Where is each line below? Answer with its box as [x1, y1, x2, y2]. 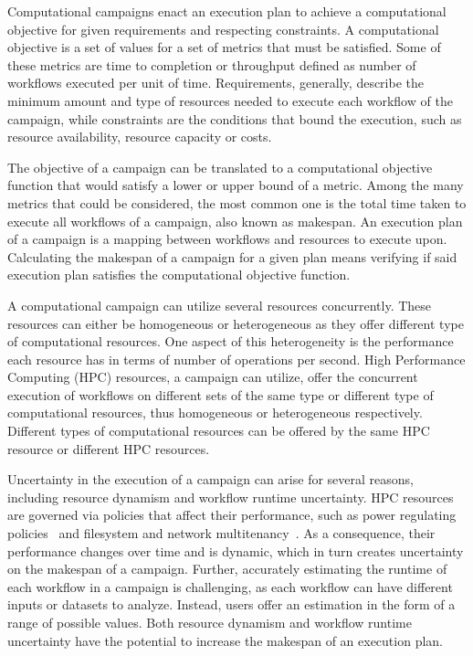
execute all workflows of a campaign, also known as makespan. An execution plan [7, 211, 463, 230]
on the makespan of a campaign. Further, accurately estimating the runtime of [7, 559, 447, 578]
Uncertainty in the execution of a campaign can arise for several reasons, [7, 470, 414, 489]
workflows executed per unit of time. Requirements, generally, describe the [7, 73, 424, 92]
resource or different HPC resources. [7, 439, 210, 458]
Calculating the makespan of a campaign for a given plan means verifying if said [7, 247, 457, 266]
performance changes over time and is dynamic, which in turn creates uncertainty [7, 541, 464, 560]
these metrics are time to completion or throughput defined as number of [7, 55, 416, 74]
